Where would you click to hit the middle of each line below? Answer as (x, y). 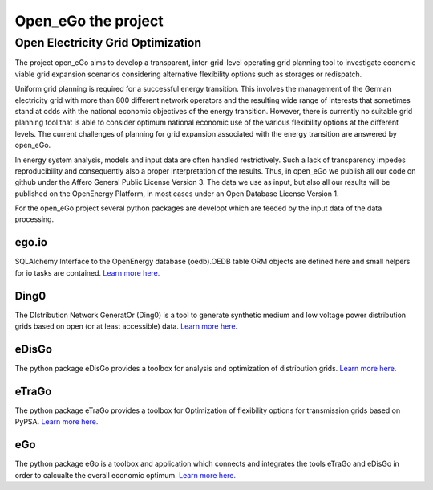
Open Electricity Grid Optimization (108, 43)
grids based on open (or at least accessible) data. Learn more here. (126, 326)
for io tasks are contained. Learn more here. (87, 272)
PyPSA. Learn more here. (57, 422)
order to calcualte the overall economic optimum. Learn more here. (125, 475)
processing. (34, 219)
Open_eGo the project (89, 21)
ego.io (31, 242)
